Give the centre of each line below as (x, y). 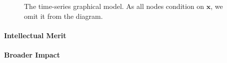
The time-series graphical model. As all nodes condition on (114, 6)
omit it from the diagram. (63, 16)
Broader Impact (32, 54)
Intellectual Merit (35, 35)
